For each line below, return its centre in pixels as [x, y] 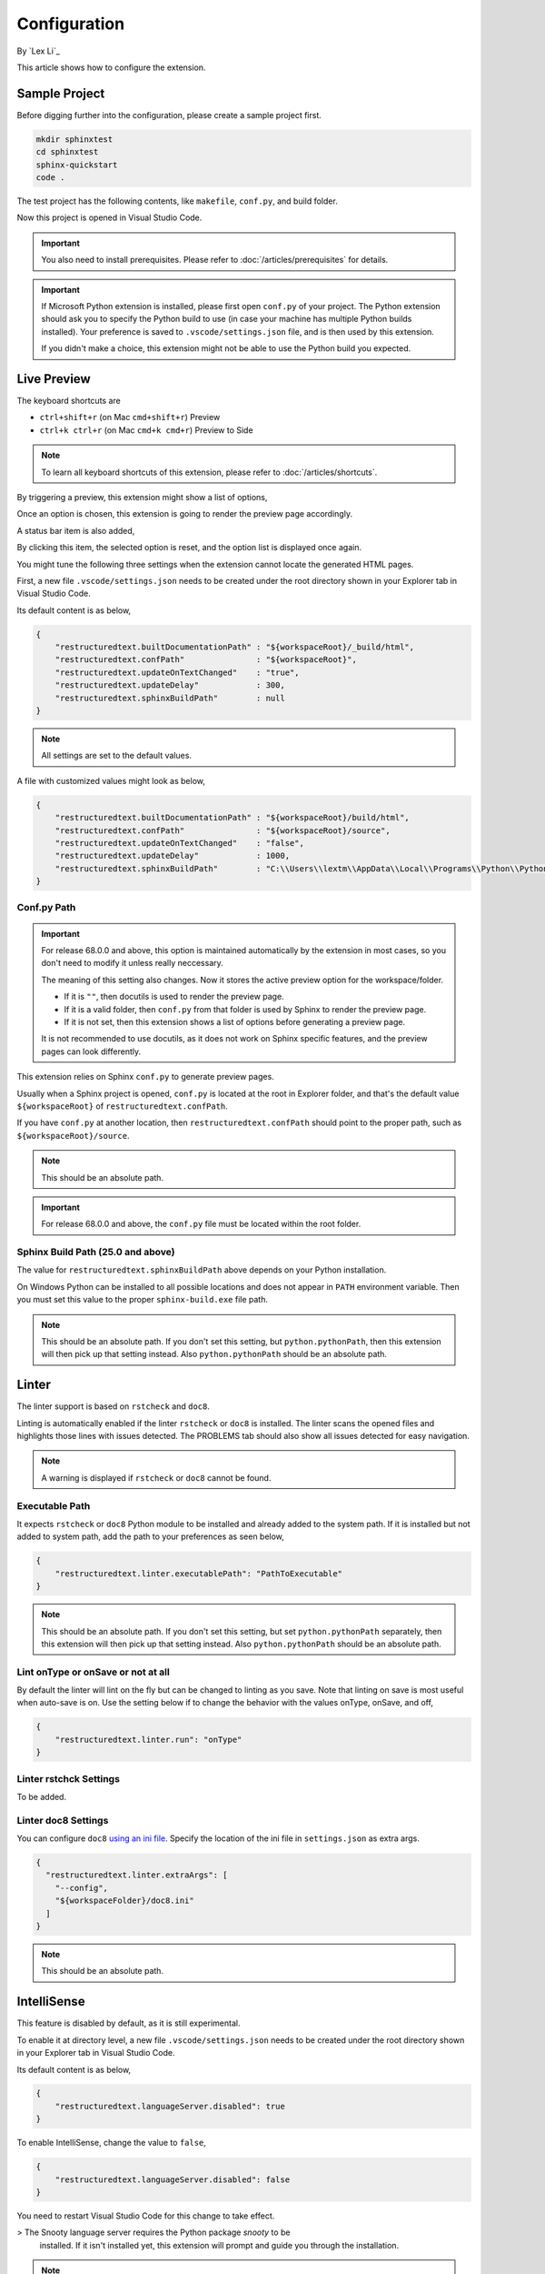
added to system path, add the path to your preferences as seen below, [151, 1536]
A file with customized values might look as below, [111, 780]
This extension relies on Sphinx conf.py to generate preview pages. [145, 1077]
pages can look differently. [91, 1051]
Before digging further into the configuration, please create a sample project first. [169, 115]
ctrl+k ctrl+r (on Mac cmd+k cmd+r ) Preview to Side [146, 430]
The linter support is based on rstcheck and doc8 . [114, 1406]
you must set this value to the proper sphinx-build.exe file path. [142, 1300]
